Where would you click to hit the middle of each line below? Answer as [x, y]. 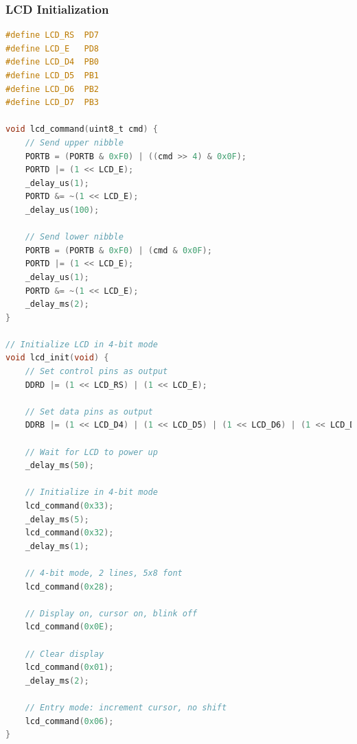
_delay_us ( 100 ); [62, 210]
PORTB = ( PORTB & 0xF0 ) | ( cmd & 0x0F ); [118, 250]
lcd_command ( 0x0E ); [69, 627]
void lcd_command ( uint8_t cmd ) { [82, 129]
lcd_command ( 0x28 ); [69, 586]
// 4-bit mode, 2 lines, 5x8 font [104, 573]
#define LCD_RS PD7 [53, 35]
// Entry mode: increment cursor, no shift [126, 707]
